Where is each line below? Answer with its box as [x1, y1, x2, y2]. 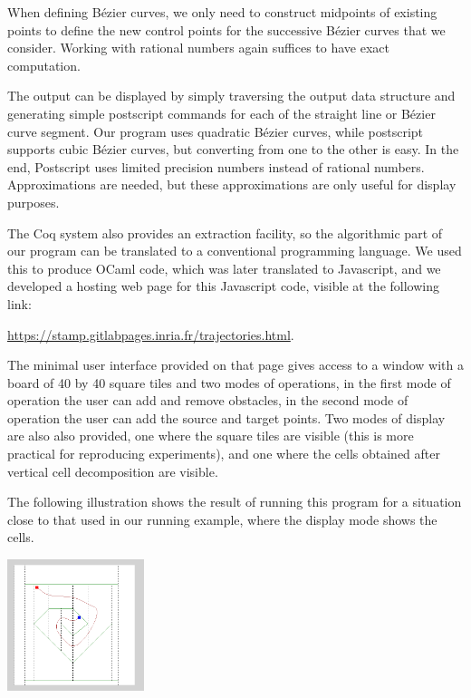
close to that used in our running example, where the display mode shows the [7, 509, 437, 528]
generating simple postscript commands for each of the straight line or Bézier [7, 103, 436, 122]
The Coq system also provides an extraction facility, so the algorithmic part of [7, 223, 443, 242]
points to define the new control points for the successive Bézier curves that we [7, 20, 446, 39]
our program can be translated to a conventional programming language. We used [7, 241, 462, 260]
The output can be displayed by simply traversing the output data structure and [7, 86, 456, 105]
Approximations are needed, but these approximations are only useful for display [7, 175, 457, 194]
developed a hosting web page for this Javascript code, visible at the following [7, 276, 439, 296]
